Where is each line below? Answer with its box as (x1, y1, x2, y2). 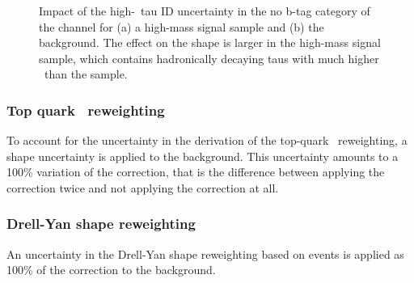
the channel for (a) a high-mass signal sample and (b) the (39, 18, 324, 35)
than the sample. (44, 65, 128, 82)
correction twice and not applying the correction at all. (6, 179, 279, 196)
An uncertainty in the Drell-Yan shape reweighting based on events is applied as (6, 245, 404, 262)
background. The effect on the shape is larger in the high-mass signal (39, 34, 381, 51)
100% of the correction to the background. (6, 261, 216, 278)
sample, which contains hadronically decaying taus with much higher (39, 49, 379, 66)
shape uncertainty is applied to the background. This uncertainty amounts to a (6, 147, 399, 164)
